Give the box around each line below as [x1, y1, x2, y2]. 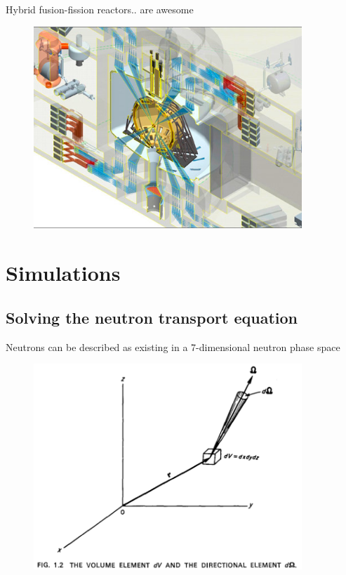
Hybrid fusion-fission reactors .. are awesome [6, 2, 194, 16]
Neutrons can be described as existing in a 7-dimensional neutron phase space [6, 339, 340, 354]
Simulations [6, 258, 121, 287]
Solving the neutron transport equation [6, 306, 298, 328]
